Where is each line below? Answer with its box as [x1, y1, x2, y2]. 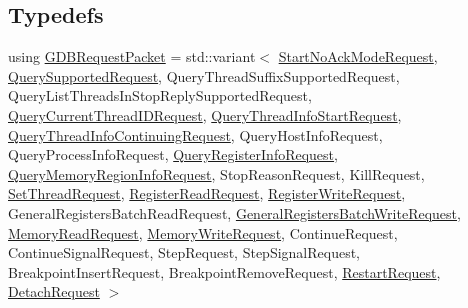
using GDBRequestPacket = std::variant [8, 46, 256, 67]
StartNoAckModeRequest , [278, 46, 438, 67]
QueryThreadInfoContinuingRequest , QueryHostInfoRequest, [8, 124, 383, 145]
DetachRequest [8, 281, 100, 302]
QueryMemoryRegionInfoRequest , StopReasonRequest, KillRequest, [8, 163, 425, 184]
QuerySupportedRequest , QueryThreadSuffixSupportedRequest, [8, 65, 400, 86]
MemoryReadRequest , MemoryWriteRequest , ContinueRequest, [8, 222, 398, 243]
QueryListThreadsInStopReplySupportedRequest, [8, 85, 312, 106]
